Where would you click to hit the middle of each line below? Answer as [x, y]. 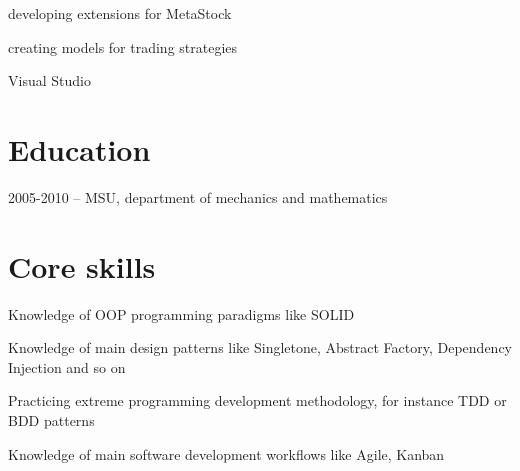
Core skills [82, 265]
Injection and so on [67, 366]
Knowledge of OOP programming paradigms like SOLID [181, 313]
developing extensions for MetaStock [120, 13]
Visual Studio [49, 80]
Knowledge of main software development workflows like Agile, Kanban [226, 453]
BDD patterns [51, 420]
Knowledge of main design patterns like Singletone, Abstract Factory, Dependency [260, 347]
